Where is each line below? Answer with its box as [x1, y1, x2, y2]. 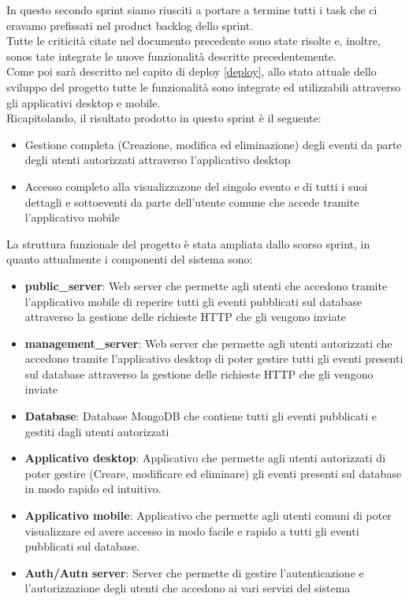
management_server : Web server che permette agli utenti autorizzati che [24, 334, 392, 351]
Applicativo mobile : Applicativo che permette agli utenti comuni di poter [24, 507, 392, 524]
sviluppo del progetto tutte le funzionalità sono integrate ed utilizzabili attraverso [6, 78, 401, 95]
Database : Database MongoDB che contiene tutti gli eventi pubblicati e [24, 408, 377, 424]
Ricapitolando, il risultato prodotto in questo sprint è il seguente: [6, 110, 322, 126]
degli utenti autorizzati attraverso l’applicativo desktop [24, 151, 291, 168]
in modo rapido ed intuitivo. [24, 480, 162, 497]
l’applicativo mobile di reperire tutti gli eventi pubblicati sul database [24, 293, 363, 309]
